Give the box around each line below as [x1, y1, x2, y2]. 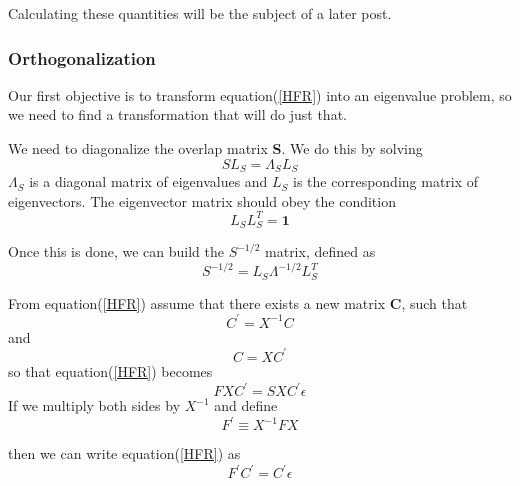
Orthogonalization [8, 45, 156, 70]
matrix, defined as [265, 241, 376, 262]
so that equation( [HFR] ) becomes [8, 360, 213, 381]
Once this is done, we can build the [8, 241, 224, 262]
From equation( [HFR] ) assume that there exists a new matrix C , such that [8, 292, 468, 313]
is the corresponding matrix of [293, 171, 479, 192]
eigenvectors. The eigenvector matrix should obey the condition [8, 190, 396, 211]
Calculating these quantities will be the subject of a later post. [8, 3, 392, 23]
